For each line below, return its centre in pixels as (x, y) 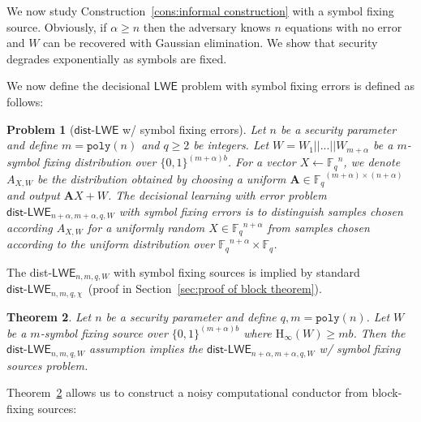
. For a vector (262, 162)
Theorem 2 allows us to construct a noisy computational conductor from (187, 392)
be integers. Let (231, 145)
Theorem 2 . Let (49, 316)
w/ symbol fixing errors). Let (194, 129)
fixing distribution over (100, 162)
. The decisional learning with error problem (217, 194)
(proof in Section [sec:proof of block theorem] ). (205, 289)
